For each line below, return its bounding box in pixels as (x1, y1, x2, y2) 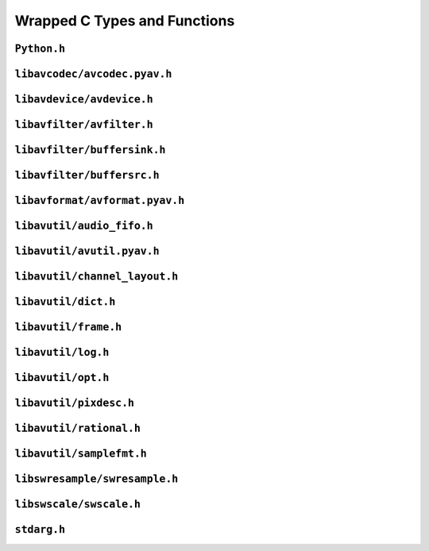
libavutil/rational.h (14, 422, 141, 435)
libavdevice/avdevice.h (14, 93, 154, 106)
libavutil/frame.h (14, 321, 122, 333)
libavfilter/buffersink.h (14, 144, 166, 156)
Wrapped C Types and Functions (14, 12, 235, 29)
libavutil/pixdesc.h (14, 397, 135, 410)
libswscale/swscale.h (14, 498, 141, 511)
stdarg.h (14, 523, 66, 536)
